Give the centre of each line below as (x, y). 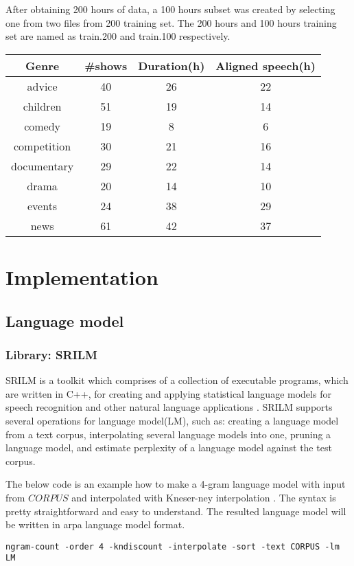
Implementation (82, 276)
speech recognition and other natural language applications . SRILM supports (169, 407)
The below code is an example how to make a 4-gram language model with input (176, 484)
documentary (43, 166)
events (42, 205)
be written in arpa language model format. (95, 524)
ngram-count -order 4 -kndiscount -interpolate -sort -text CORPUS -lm (173, 546)
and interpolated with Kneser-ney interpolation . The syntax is (204, 497)
